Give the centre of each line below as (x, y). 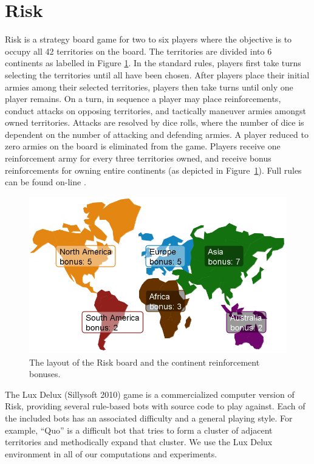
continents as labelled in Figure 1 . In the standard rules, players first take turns (153, 63)
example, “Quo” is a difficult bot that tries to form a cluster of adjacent (139, 430)
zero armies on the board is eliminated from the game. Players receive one (143, 146)
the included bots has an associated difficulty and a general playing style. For (149, 418)
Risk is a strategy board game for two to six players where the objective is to (148, 39)
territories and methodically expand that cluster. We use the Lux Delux (139, 442)
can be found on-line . (46, 182)
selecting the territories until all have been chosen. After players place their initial (157, 74)
